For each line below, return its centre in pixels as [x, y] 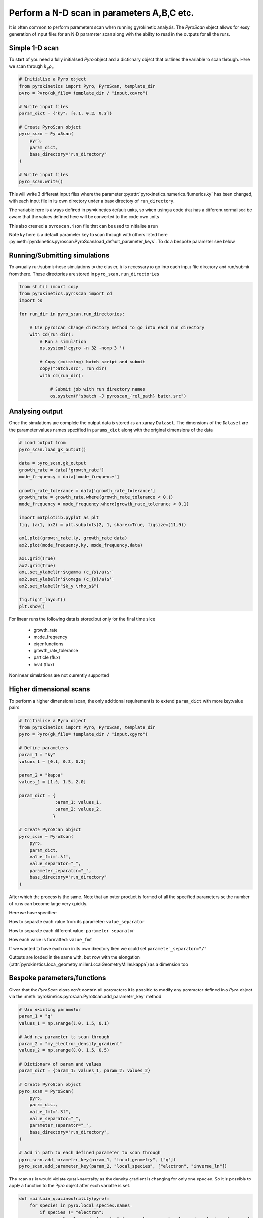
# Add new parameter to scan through [64, 1037]
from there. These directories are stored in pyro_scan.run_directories [84, 274]
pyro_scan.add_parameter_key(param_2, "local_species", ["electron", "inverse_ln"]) [123, 1166]
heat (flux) [44, 664]
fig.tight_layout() [42, 599]
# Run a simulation [63, 341]
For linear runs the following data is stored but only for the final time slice [82, 619]
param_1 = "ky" [37, 755]
